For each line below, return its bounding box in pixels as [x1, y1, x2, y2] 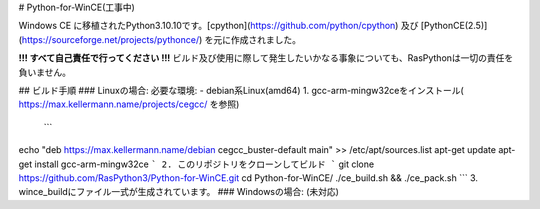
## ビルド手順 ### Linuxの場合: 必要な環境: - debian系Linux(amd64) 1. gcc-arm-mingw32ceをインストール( [18, 84, 464, 96]
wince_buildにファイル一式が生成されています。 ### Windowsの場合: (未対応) [18, 186, 340, 198]
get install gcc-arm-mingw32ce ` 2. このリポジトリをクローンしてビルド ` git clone [18, 158, 375, 170]
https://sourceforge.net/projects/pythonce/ [21, 33, 200, 45]
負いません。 [18, 66, 72, 78]
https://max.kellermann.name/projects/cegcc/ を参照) [18, 98, 240, 110]
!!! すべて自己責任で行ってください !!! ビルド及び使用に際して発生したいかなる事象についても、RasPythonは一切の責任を [18, 52, 514, 64]
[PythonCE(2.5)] [420, 20, 488, 32]
